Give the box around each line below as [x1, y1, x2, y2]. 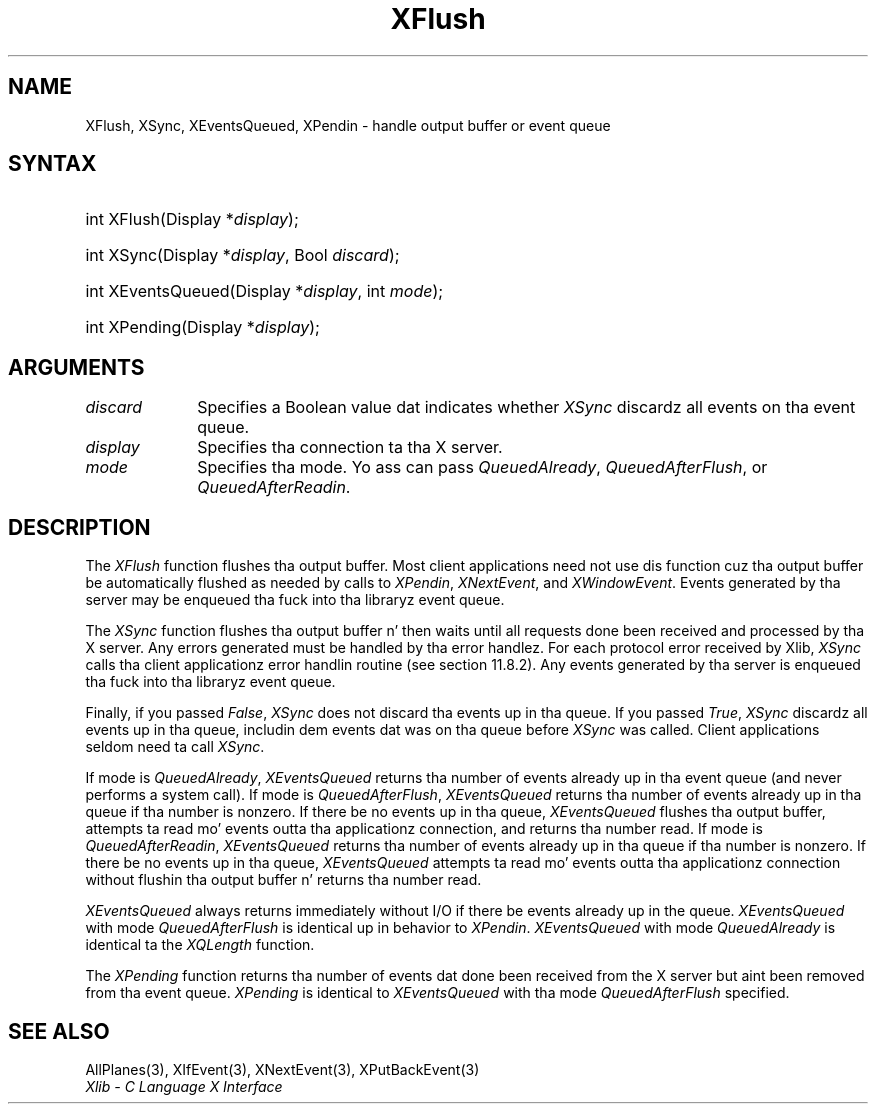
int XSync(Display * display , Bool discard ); [85, 245, 400, 266]
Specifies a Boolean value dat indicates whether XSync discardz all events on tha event [197, 397, 856, 418]
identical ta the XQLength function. [85, 936, 315, 954]
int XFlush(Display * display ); [85, 209, 299, 230]
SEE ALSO [8, 1018, 110, 1044]
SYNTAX [8, 151, 97, 177]
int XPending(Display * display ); [85, 317, 320, 338]
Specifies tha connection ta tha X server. [197, 437, 503, 458]
